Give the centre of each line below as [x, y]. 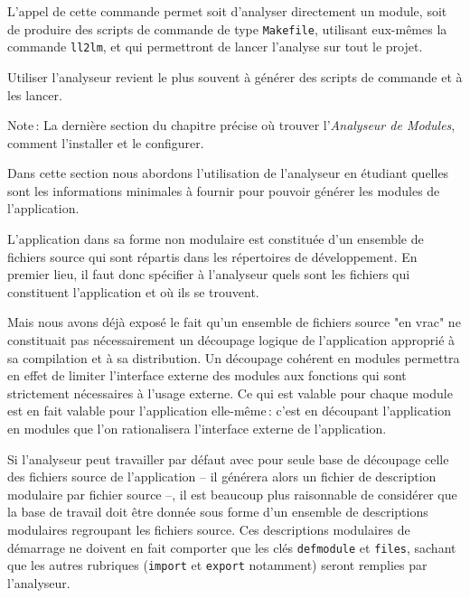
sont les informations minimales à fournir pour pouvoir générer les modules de [224, 190]
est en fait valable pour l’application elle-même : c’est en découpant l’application [229, 411]
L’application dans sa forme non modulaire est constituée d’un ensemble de [216, 239]
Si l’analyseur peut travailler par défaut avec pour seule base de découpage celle [228, 458]
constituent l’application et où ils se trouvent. [133, 291]
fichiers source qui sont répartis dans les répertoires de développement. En [212, 256]
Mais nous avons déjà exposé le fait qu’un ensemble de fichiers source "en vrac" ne [234, 322]
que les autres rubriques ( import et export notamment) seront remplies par [217, 565]
